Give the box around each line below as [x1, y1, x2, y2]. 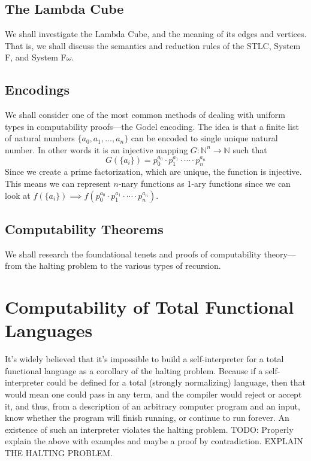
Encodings [5, 80, 70, 99]
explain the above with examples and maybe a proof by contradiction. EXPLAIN [5, 435, 303, 447]
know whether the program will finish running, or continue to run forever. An [5, 411, 289, 424]
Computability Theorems [5, 219, 164, 238]
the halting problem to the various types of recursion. [25, 259, 221, 272]
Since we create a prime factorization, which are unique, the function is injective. [5, 165, 302, 178]
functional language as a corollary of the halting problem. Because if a [5, 364, 263, 377]
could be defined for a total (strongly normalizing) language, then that [46, 376, 306, 389]
